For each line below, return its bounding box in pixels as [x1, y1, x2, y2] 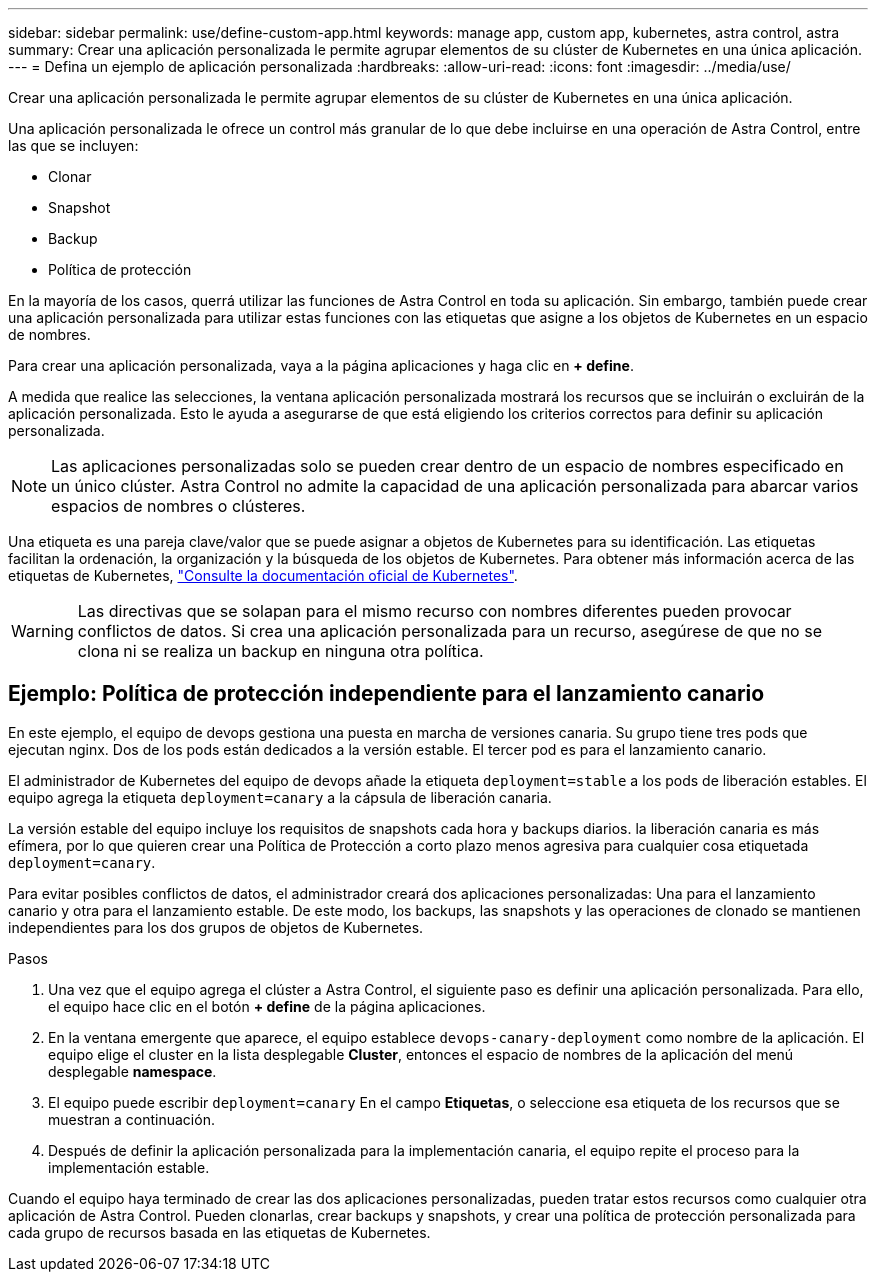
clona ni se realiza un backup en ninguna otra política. [77, 641, 484, 661]
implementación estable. [48, 1158, 210, 1176]
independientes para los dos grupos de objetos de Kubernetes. [8, 918, 424, 936]
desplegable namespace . [48, 1062, 217, 1080]
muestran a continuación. [48, 1110, 215, 1128]
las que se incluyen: [8, 137, 139, 154]
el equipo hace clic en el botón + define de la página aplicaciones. [48, 997, 486, 1015]
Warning [11, 621, 74, 641]
